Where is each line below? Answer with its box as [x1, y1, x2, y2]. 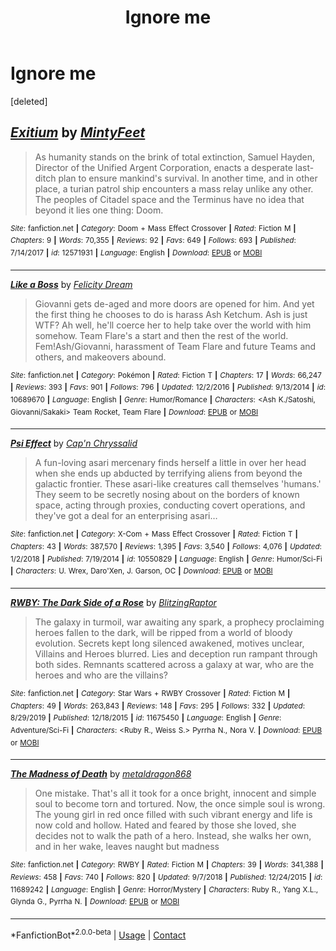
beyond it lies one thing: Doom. [34, 204, 164, 216]
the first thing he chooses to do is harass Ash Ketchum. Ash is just [34, 308, 308, 320]
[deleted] [10, 95, 48, 107]
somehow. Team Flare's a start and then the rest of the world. [34, 329, 289, 341]
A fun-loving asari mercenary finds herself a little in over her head [34, 457, 307, 469]
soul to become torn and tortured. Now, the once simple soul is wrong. [34, 798, 326, 810]
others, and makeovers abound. [34, 351, 167, 363]
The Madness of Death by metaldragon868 [10, 768, 192, 780]
